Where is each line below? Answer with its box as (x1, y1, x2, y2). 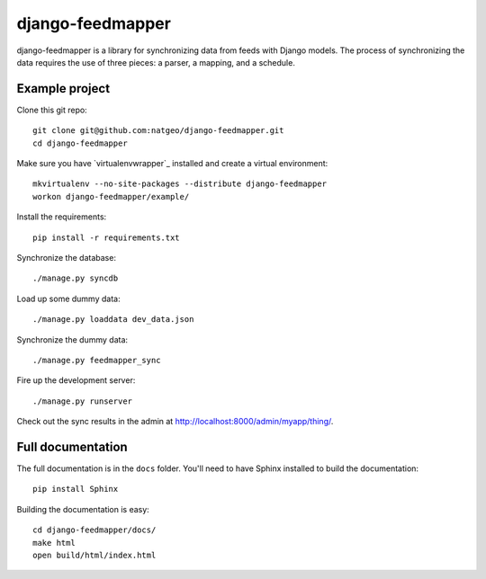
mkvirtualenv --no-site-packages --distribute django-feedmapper (32, 179, 328, 189)
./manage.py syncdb (32, 273, 119, 283)
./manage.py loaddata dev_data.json (32, 315, 194, 325)
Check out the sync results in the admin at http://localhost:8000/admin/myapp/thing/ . (16, 416, 334, 427)
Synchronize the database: (16, 252, 117, 263)
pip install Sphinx (32, 484, 119, 494)
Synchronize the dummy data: (16, 334, 129, 345)
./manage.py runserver (32, 396, 133, 406)
